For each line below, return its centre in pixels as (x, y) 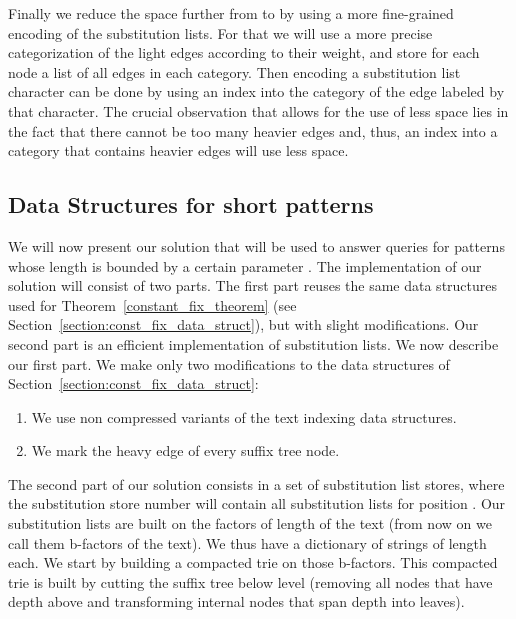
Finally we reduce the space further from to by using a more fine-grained (231, 13)
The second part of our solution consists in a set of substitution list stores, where (256, 483)
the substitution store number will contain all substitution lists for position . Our (257, 503)
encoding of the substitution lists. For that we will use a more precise (220, 32)
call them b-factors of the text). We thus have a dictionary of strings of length (247, 542)
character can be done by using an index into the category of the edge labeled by (256, 91)
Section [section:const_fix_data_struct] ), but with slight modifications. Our (243, 324)
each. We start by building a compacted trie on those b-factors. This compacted (253, 562)
